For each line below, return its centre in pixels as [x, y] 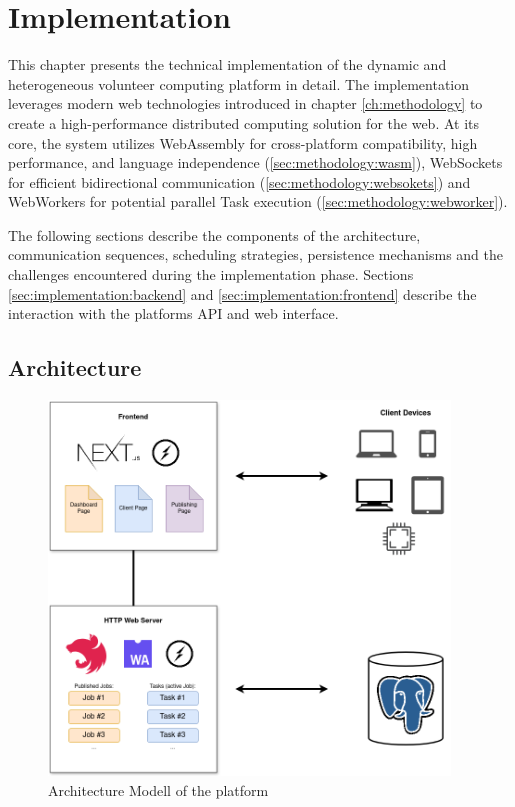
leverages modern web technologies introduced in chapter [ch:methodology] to [245, 103]
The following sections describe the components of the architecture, [214, 234]
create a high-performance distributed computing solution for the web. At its [244, 122]
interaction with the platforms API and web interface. [173, 313]
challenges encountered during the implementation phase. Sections [211, 274]
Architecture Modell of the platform [158, 789]
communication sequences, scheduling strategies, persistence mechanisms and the [255, 254]
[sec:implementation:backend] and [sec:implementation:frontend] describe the [242, 293]
